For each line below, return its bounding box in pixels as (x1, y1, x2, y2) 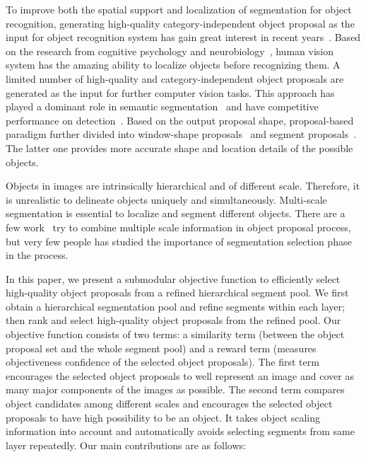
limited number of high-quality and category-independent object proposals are (6, 71, 344, 86)
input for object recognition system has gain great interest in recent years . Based (6, 30, 361, 45)
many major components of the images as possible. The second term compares (6, 382, 345, 397)
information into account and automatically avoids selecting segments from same (6, 424, 355, 439)
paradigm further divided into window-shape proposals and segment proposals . (6, 127, 357, 141)
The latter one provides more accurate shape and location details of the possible (6, 140, 353, 155)
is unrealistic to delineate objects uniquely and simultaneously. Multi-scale (6, 192, 327, 207)
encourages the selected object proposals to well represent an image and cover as (6, 368, 354, 383)
